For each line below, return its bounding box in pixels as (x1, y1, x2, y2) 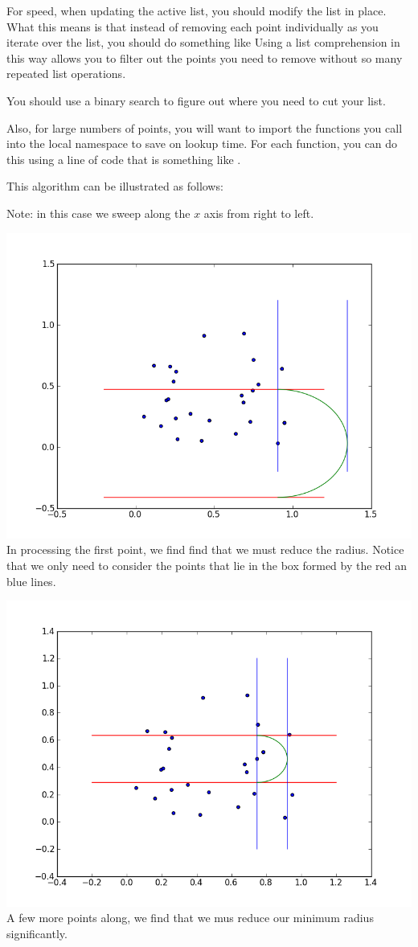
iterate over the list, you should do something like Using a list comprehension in (6, 34, 400, 51)
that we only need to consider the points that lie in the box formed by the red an (6, 557, 408, 574)
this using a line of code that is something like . (6, 150, 241, 167)
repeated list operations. (6, 65, 126, 82)
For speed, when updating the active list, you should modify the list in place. (6, 2, 387, 18)
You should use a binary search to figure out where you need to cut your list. (6, 92, 386, 109)
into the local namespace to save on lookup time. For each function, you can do (6, 135, 398, 152)
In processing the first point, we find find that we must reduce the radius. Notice (6, 541, 404, 558)
